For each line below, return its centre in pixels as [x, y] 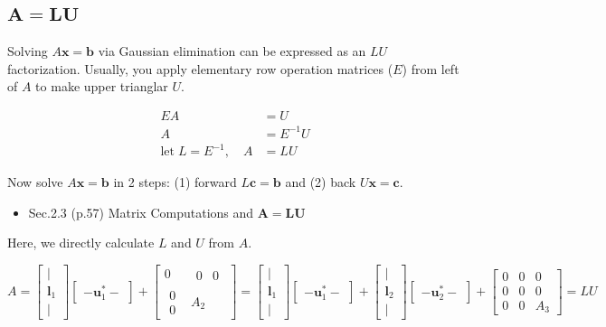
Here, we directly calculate [81, 243]
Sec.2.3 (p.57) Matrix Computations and [141, 212]
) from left [431, 68]
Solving [28, 51]
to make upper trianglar [102, 86]
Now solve [35, 182]
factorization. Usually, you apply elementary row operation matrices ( [200, 68]
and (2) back [321, 182]
